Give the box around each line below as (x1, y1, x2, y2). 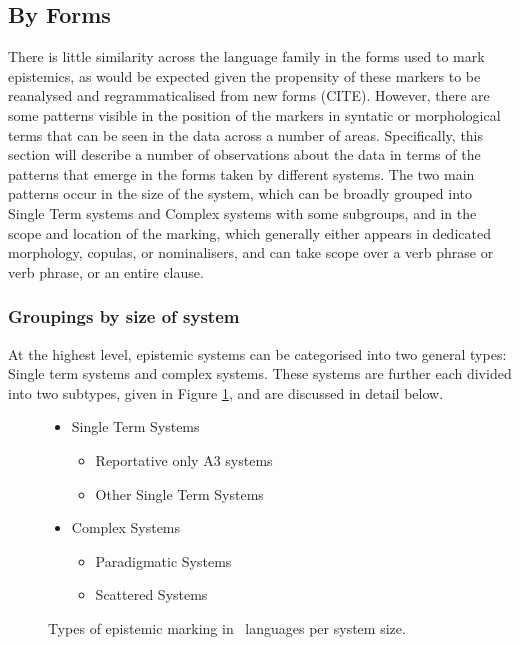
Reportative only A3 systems (95, 449, 273, 470)
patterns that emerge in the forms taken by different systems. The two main (8, 163, 475, 184)
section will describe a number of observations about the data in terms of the (8, 144, 481, 165)
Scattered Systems (95, 584, 208, 605)
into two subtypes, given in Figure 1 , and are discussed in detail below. (8, 382, 444, 403)
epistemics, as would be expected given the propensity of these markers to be (8, 65, 481, 86)
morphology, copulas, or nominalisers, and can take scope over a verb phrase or (8, 242, 494, 263)
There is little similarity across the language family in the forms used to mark (8, 46, 485, 67)
